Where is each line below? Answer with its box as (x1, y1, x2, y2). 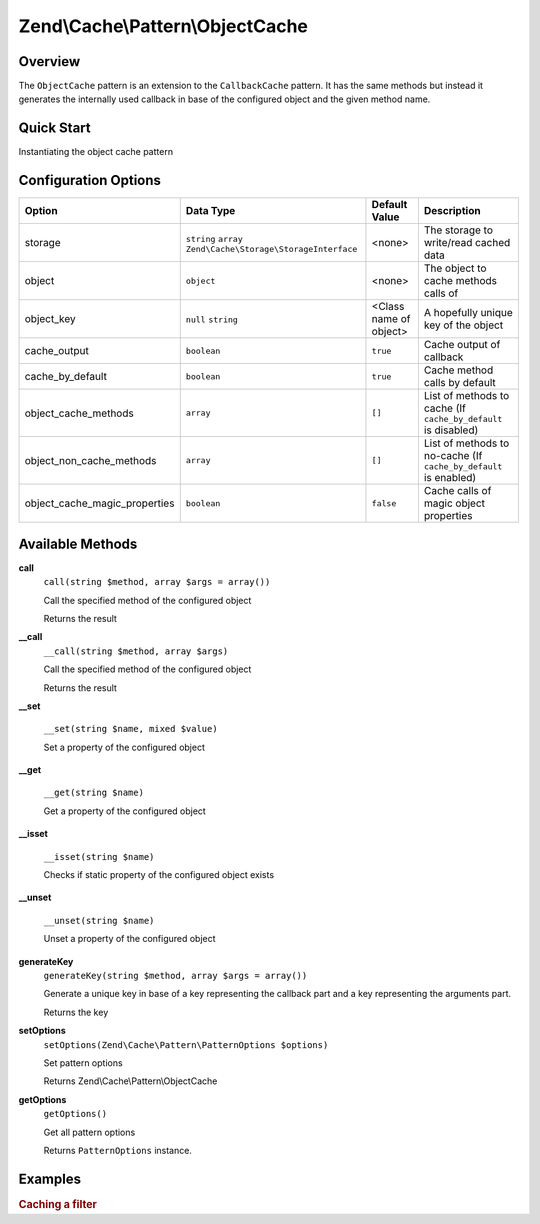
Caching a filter (18, 1197, 97, 1211)
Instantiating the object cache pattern (18, 146, 174, 158)
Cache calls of (423, 484, 492, 498)
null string (185, 315, 239, 325)
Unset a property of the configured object (43, 933, 216, 945)
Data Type (185, 204, 236, 218)
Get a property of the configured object (43, 805, 207, 817)
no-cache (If (423, 449, 483, 463)
